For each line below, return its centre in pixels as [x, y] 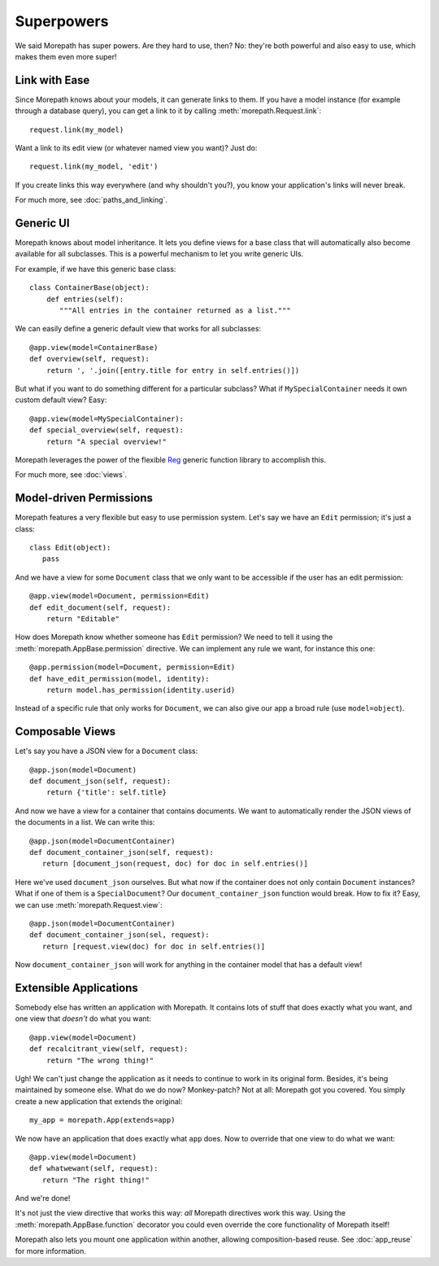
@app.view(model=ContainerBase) [94, 347]
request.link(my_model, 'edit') [94, 166]
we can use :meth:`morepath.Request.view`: [89, 905]
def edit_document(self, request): [100, 607]
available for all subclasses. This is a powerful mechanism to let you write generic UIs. [159, 254]
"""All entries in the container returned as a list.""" [176, 311]
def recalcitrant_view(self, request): [109, 1049]
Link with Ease [52, 80]
